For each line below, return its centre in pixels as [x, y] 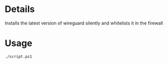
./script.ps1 [18, 56]
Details [20, 9]
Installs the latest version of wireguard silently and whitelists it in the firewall [84, 23]
